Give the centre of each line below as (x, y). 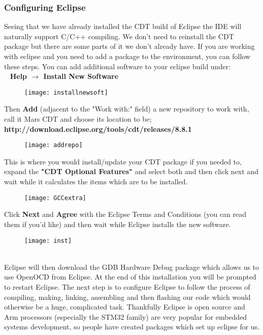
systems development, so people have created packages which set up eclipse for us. (132, 327)
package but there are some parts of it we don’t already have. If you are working (129, 46)
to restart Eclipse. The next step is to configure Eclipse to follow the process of (127, 286)
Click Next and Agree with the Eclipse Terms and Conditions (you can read (125, 214)
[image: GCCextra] (55, 198)
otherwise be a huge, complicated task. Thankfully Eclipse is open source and (125, 307)
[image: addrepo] (54, 145)
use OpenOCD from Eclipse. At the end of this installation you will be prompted (130, 277)
